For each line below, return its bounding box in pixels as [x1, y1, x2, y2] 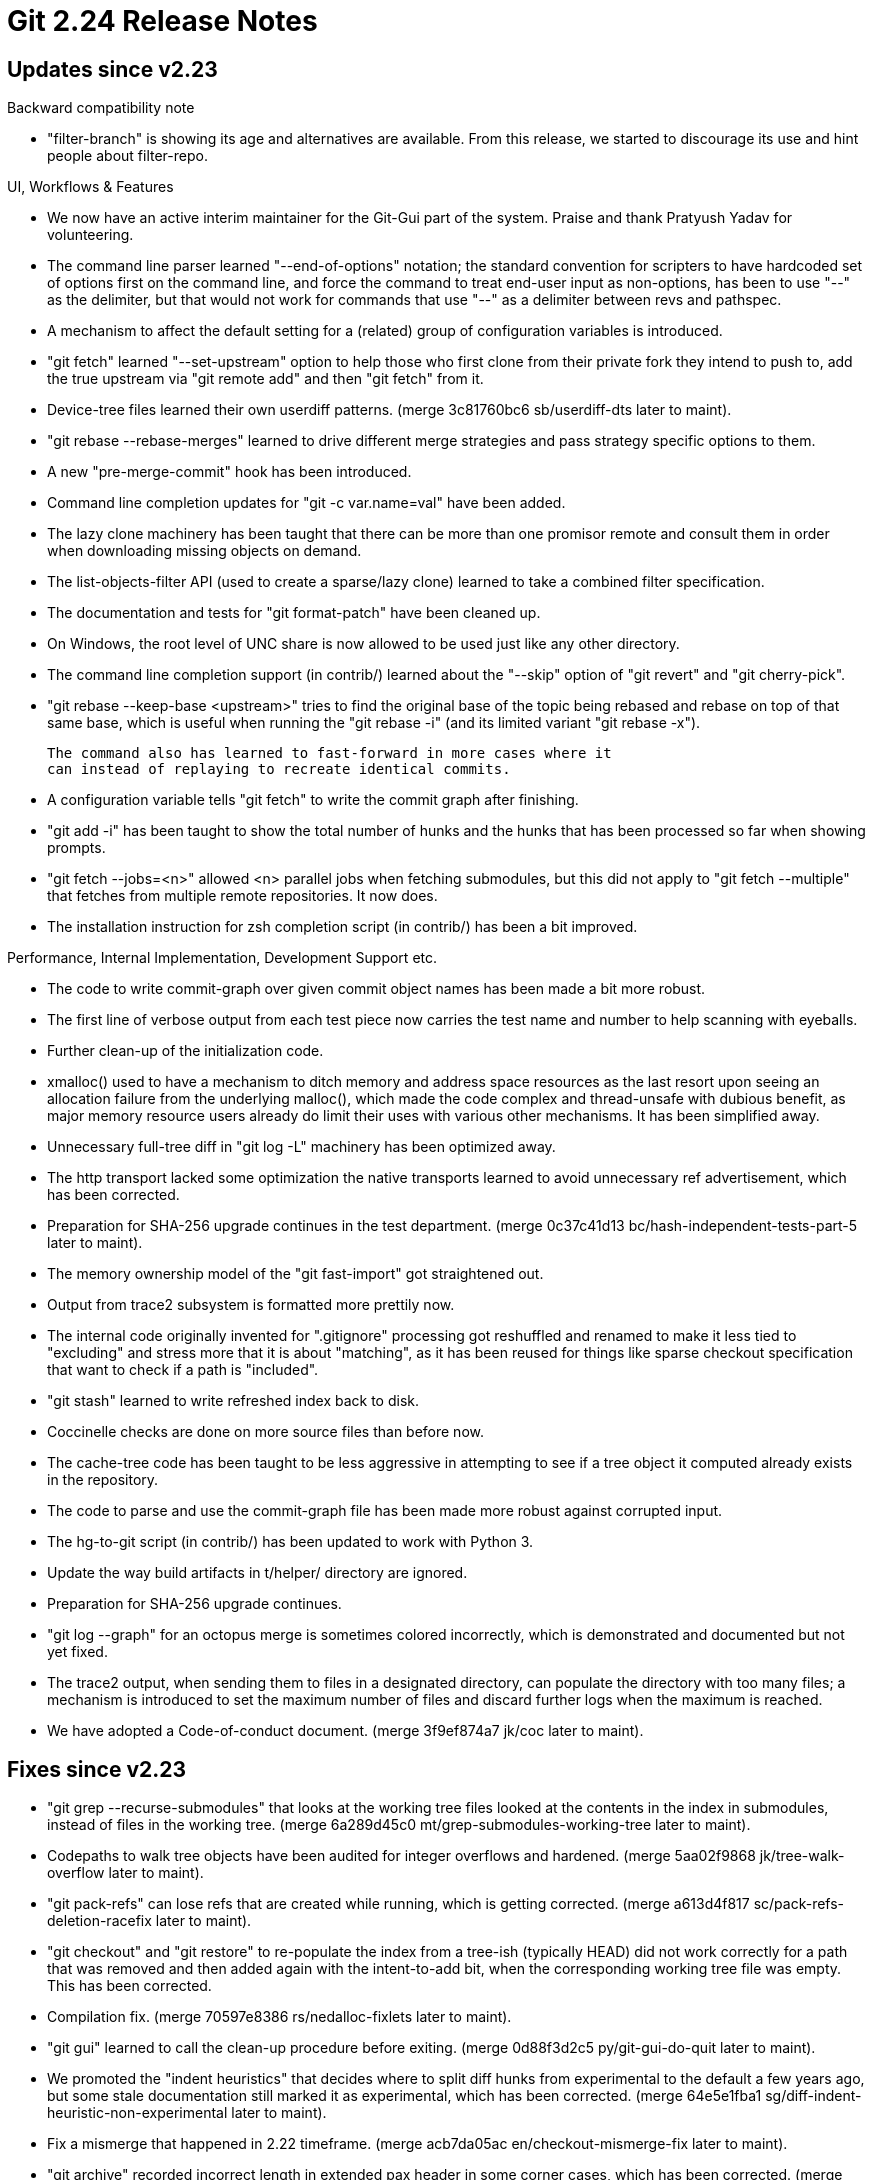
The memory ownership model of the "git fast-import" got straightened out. [47, 1265, 544, 1283]
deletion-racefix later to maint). [47, 1912, 252, 1930]
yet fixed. [47, 1643, 108, 1661]
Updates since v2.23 [7, 56, 218, 82]
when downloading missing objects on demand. [47, 542, 362, 560]
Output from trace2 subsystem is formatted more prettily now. [47, 1296, 455, 1314]
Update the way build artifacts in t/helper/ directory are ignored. [47, 1564, 468, 1582]
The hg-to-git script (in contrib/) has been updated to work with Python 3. [47, 1533, 534, 1551]
